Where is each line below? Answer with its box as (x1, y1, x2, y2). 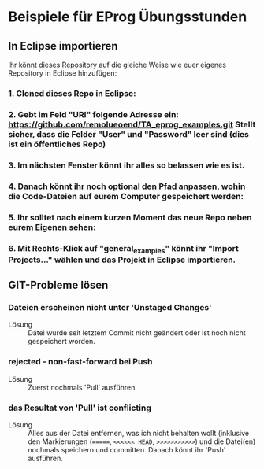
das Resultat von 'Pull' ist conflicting (8, 402, 152, 413)
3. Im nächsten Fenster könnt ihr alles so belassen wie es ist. (8, 160, 245, 171)
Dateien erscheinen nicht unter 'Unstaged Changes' (8, 302, 212, 313)
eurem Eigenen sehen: (8, 221, 96, 232)
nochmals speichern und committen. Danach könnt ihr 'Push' (28, 445, 226, 455)
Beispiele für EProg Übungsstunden (8, 8, 247, 26)
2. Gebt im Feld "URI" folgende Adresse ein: (8, 109, 180, 120)
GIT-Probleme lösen (8, 279, 109, 292)
